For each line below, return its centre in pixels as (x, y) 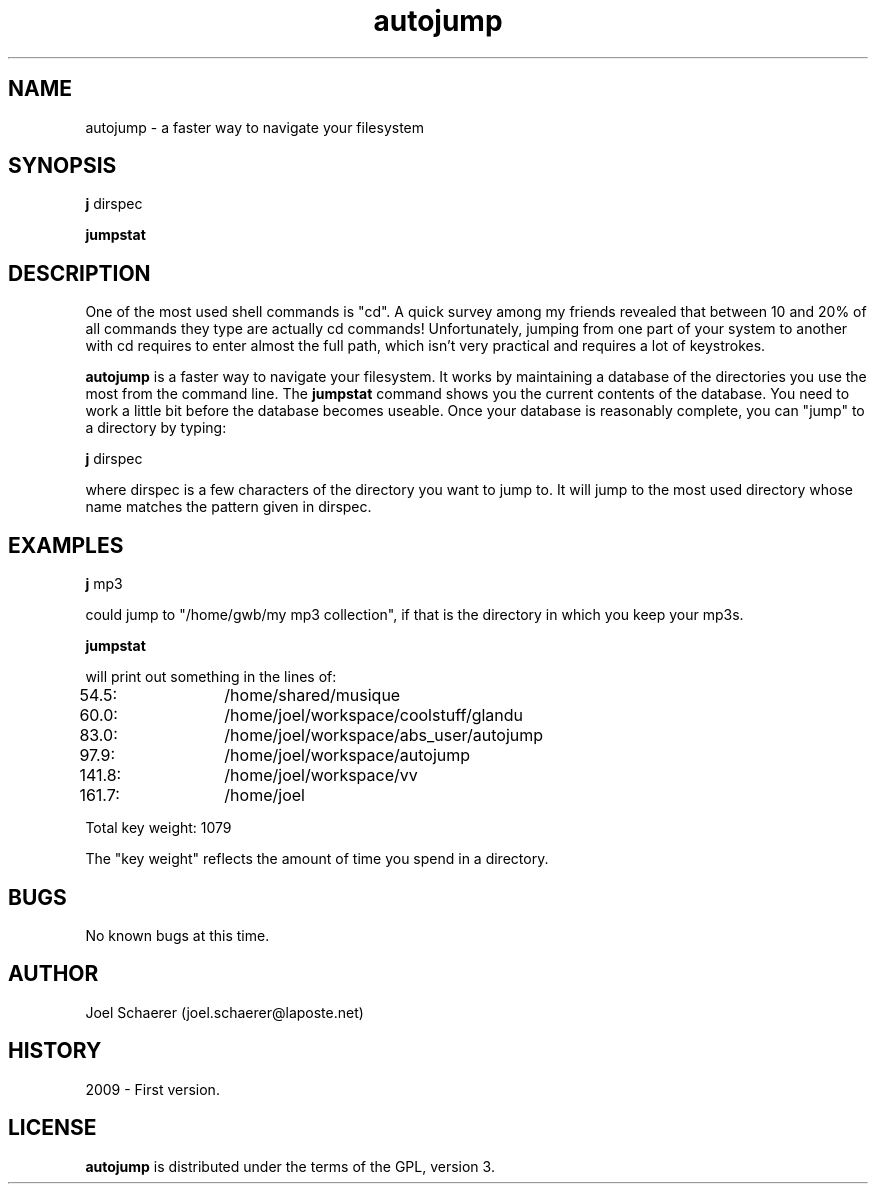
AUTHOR (53, 974)
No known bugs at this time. (177, 935)
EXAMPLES (66, 545)
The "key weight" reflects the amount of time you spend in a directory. (317, 859)
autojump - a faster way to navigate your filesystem (255, 127)
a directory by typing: (156, 428)
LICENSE (52, 1128)
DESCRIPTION (79, 273)
